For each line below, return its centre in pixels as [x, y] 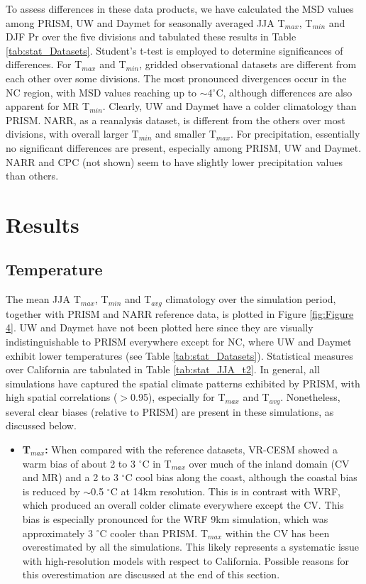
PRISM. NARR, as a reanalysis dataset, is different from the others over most [176, 120]
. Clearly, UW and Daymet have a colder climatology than [229, 106]
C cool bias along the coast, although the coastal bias [241, 477]
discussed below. [41, 425]
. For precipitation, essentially [295, 134]
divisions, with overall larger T [72, 134]
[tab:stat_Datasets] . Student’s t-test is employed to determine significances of [174, 50]
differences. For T [44, 64]
